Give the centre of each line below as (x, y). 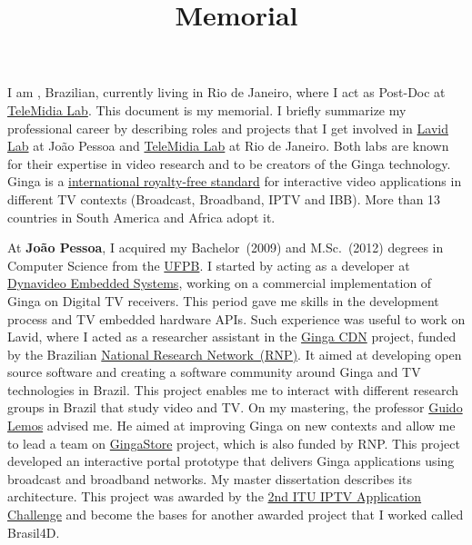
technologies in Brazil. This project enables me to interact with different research (233, 389)
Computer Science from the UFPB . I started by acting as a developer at (209, 265)
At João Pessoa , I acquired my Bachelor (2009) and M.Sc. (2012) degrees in (226, 248)
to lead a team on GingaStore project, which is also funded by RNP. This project (234, 443)
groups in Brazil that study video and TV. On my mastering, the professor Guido (235, 407)
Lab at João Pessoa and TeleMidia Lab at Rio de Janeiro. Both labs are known (228, 146)
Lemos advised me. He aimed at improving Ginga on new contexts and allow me (231, 426)
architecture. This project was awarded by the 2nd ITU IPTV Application (215, 496)
